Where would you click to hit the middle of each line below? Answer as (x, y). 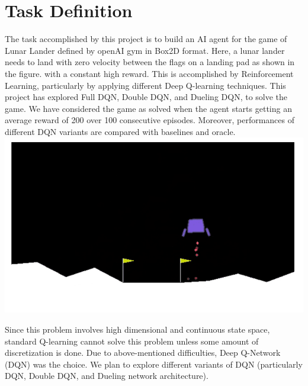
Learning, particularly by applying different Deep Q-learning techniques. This (145, 85)
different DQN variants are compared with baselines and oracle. (120, 131)
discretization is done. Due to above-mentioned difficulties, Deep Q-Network (143, 353)
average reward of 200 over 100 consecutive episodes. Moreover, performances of (150, 120)
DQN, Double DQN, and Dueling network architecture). (107, 376)
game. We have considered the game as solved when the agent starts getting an (148, 108)
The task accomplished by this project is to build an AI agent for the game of (146, 39)
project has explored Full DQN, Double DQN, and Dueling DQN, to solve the (146, 97)
